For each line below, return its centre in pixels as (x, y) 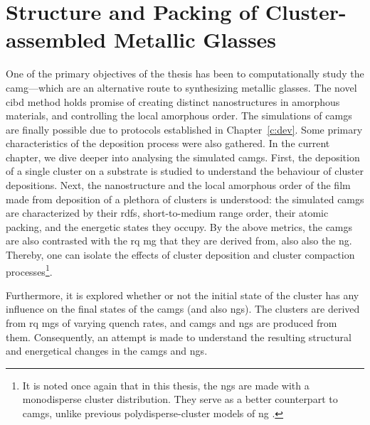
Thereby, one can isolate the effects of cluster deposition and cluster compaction (180, 255)
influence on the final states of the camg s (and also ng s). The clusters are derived (183, 309)
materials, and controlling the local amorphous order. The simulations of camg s (179, 115)
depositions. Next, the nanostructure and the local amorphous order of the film (178, 185)
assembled (56, 39)
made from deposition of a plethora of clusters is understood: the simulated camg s (185, 199)
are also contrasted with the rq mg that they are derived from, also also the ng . (179, 241)
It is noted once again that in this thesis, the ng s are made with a (166, 385)
